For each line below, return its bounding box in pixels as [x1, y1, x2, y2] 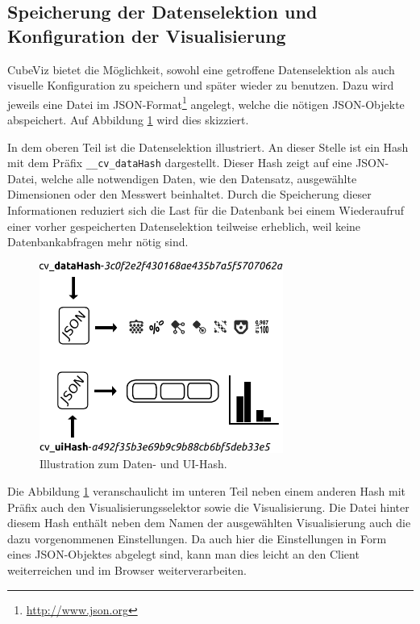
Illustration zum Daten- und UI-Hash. [40, 455, 227, 472]
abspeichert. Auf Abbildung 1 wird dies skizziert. [7, 111, 249, 128]
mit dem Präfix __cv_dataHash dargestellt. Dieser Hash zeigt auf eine [7, 154, 352, 171]
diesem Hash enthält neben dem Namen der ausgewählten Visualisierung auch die [7, 514, 411, 531]
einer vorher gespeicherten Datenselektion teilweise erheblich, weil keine [7, 217, 361, 234]
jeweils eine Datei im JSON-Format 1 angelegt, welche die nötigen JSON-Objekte [7, 93, 405, 112]
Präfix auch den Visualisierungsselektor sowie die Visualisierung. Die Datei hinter [7, 498, 410, 515]
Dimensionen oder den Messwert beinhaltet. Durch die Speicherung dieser [7, 186, 372, 203]
